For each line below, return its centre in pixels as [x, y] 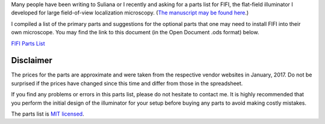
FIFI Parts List [28, 43]
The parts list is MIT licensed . [48, 114]
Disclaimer [32, 60]
